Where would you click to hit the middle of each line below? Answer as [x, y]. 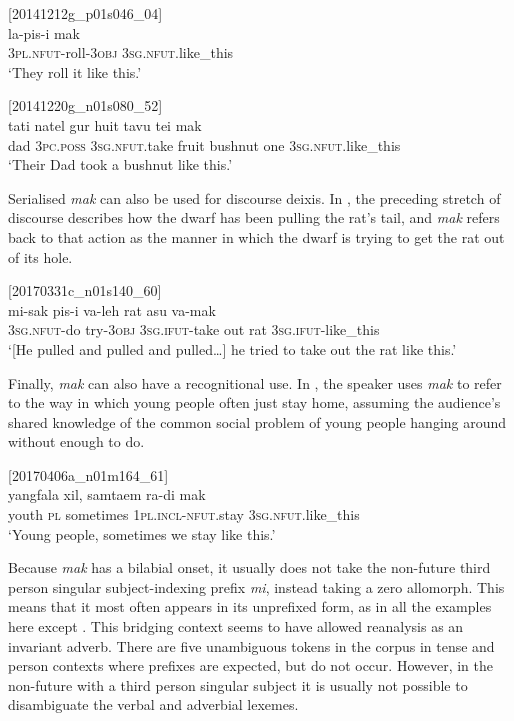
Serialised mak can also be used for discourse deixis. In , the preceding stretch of [254, 197]
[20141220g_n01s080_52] [85, 105]
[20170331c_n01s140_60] [85, 290]
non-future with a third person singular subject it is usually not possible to [238, 684]
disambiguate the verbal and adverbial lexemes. [153, 704]
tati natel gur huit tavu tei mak [105, 124]
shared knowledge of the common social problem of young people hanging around [257, 421]
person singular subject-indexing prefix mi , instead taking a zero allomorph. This [256, 586]
